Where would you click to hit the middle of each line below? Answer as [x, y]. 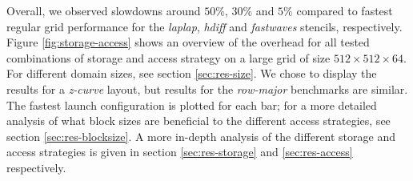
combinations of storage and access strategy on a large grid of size [168, 57]
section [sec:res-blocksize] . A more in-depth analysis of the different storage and [201, 136]
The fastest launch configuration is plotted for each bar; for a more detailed [192, 105]
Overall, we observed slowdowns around [104, 10]
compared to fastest [345, 10]
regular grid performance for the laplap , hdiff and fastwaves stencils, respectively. [204, 26]
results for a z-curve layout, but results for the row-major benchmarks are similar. [207, 88]
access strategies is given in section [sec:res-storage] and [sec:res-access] [180, 152]
